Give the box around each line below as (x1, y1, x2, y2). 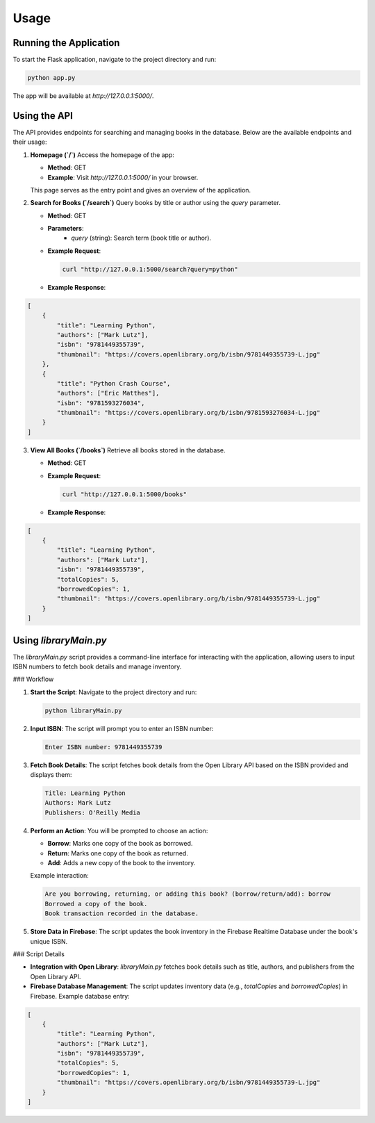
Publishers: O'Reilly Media (44, 808, 140, 817)
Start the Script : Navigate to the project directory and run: (30, 688, 197, 696)
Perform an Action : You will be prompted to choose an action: (30, 826, 208, 835)
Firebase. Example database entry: (30, 992, 130, 1000)
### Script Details (12, 949, 65, 958)
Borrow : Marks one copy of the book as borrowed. (47, 839, 193, 848)
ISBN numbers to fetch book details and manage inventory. (12, 662, 182, 671)
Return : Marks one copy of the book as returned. (47, 849, 189, 858)
